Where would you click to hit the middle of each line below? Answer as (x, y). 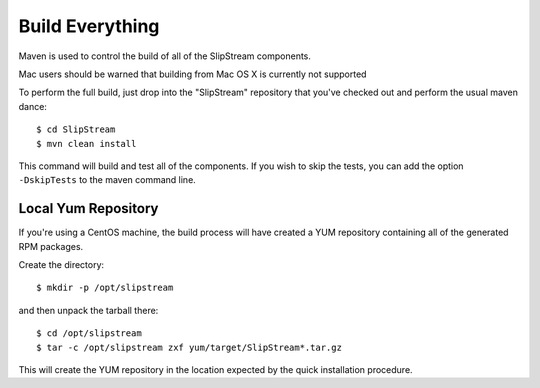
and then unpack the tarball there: (88, 310)
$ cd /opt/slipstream (89, 333)
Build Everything (89, 26)
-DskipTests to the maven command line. (107, 180)
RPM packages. (51, 246)
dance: (32, 106)
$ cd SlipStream (76, 129)
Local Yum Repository (88, 208)
